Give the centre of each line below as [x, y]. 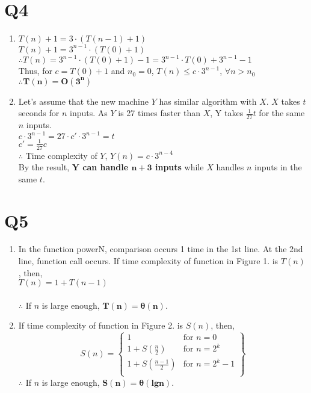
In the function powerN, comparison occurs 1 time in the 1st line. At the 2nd [161, 249]
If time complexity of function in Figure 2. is [101, 325]
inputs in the [278, 167]
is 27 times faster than [159, 113]
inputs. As [89, 113]
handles [230, 167]
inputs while [179, 167]
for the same [282, 113]
